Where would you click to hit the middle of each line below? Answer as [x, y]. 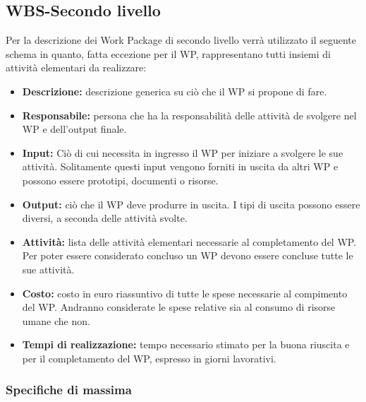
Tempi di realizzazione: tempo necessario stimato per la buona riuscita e [186, 344]
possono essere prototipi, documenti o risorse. [120, 180]
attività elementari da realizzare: [76, 67]
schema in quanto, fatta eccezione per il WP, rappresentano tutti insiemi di [168, 53]
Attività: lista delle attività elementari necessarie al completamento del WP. [189, 241]
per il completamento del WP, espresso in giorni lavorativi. [149, 358]
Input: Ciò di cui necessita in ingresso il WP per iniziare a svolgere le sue [183, 152]
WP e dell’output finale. [74, 129]
